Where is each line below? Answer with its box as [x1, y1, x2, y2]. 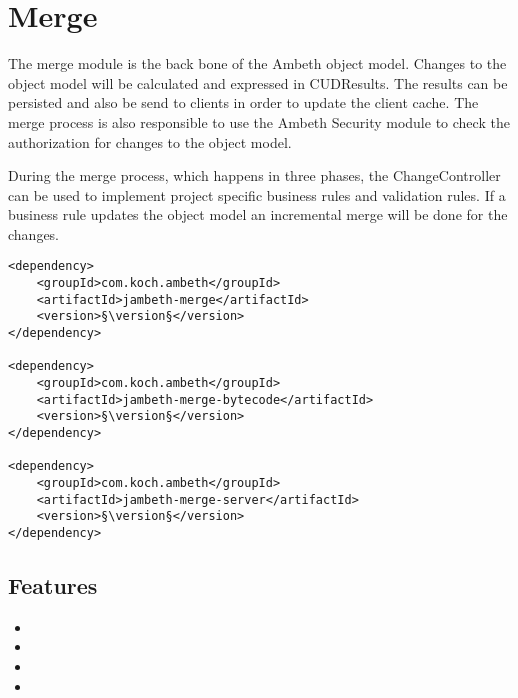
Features [8, 570, 98, 601]
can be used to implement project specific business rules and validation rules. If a [8, 184, 506, 205]
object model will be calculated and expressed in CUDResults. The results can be [8, 72, 508, 93]
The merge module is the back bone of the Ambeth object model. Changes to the [8, 53, 507, 74]
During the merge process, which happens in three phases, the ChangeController [8, 165, 501, 186]
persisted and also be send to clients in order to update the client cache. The [8, 92, 479, 113]
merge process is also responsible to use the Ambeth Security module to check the [8, 111, 510, 132]
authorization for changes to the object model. [8, 131, 292, 152]
